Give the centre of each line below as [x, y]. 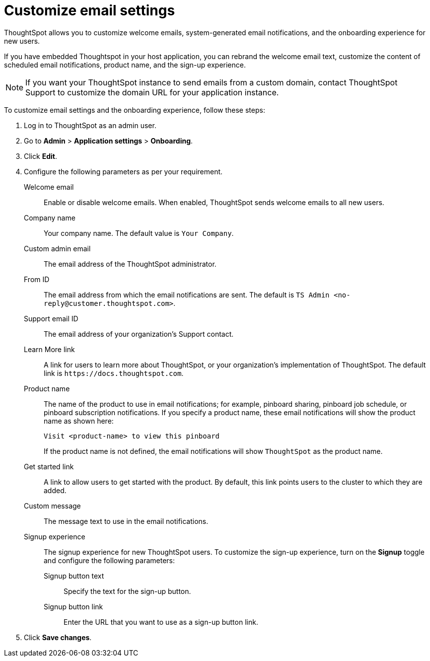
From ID [37, 279]
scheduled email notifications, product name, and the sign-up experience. [125, 65]
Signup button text [74, 576]
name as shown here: [79, 421]
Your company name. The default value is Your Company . [139, 233]
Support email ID [51, 318]
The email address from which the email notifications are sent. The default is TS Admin [187, 294]
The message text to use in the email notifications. [126, 521]
